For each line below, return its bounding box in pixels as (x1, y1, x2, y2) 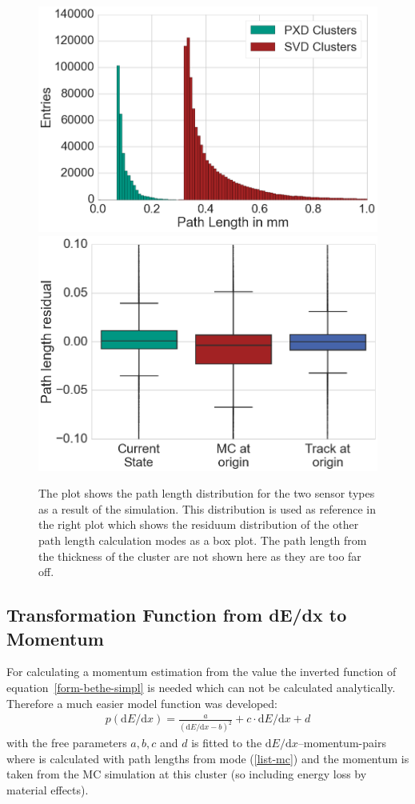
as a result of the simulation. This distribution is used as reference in (38, 500, 376, 517)
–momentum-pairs (297, 734, 386, 751)
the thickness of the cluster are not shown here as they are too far (38, 547, 361, 564)
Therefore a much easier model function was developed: (6, 694, 277, 711)
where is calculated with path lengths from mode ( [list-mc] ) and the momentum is (6, 750, 409, 766)
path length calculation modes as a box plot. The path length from (38, 532, 367, 549)
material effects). (6, 781, 89, 798)
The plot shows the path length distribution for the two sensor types (38, 485, 375, 502)
